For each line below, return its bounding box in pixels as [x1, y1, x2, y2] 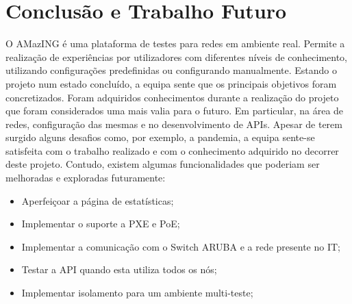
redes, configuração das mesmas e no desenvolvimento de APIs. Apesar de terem [5, 116, 342, 131]
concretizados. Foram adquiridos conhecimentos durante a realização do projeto [5, 90, 339, 104]
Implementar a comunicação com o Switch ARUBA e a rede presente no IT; [21, 239, 341, 253]
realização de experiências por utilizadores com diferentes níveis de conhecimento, [5, 49, 348, 64]
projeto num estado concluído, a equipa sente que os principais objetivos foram [5, 76, 337, 90]
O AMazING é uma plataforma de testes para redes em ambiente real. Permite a [5, 36, 345, 51]
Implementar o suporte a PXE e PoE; [21, 216, 180, 231]
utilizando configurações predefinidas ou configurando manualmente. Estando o [5, 63, 337, 77]
